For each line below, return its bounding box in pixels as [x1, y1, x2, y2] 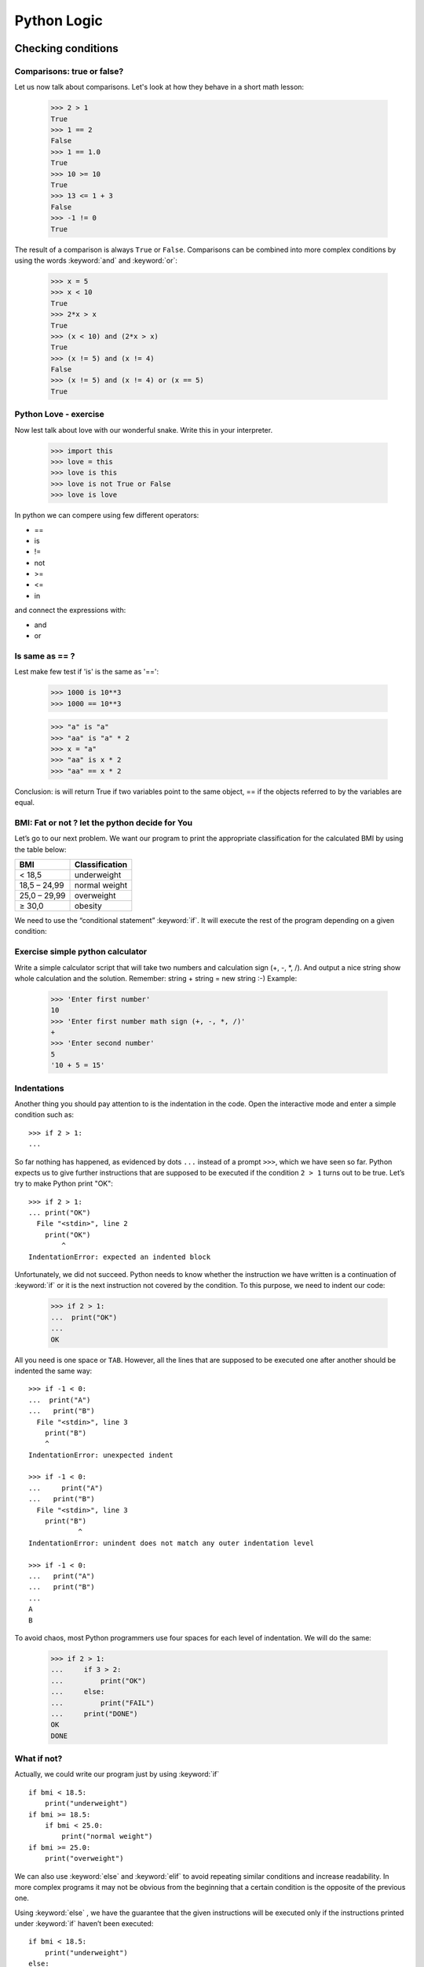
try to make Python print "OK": [14, 1179, 114, 1188]
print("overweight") [44, 1854, 124, 1863]
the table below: [14, 844, 67, 854]
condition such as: [14, 1110, 75, 1120]
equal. [14, 798, 35, 807]
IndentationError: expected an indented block [28, 1252, 211, 1261]
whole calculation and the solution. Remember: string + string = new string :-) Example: [14, 973, 298, 983]
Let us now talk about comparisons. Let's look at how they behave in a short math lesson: [14, 83, 305, 92]
